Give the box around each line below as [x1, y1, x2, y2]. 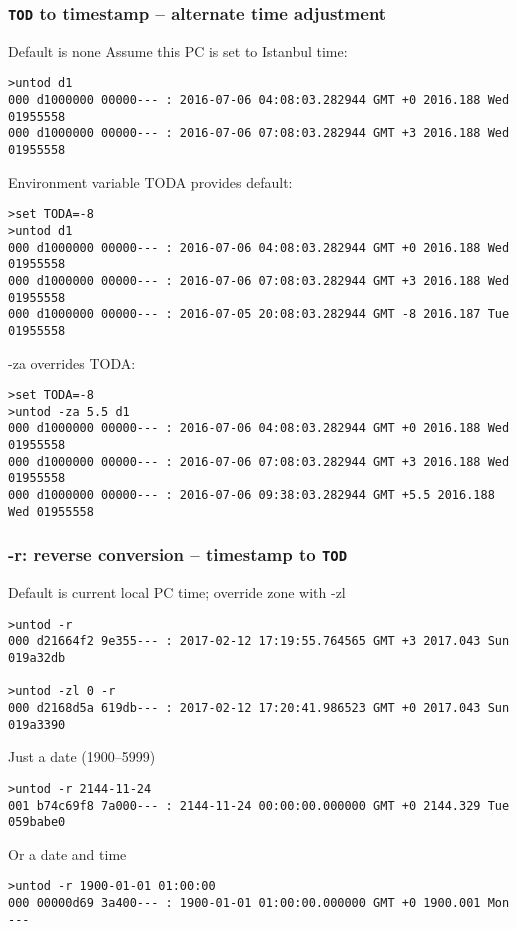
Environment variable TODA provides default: [8, 171, 293, 192]
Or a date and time [8, 843, 127, 864]
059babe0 [8, 815, 66, 830]
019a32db [8, 651, 66, 666]
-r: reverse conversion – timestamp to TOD [8, 542, 348, 567]
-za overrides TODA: [8, 352, 136, 373]
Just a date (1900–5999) [8, 746, 156, 767]
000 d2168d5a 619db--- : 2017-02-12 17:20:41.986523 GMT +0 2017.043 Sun [8, 701, 510, 715]
